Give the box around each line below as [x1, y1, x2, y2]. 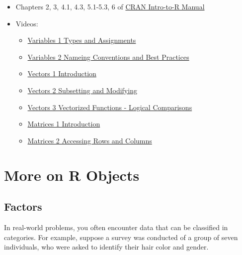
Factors [4, 199, 42, 214]
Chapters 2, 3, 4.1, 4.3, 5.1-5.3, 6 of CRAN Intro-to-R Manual [15, 1, 205, 11]
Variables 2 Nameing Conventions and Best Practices [27, 51, 189, 62]
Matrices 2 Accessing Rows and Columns [27, 135, 152, 145]
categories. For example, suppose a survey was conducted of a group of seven [4, 232, 238, 242]
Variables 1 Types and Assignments [27, 35, 136, 45]
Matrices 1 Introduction [27, 119, 100, 129]
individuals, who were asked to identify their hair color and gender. [4, 242, 209, 252]
